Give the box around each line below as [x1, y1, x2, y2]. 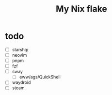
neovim [12, 52, 27, 58]
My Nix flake [55, 3, 108, 15]
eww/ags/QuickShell [19, 74, 61, 80]
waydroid [12, 79, 31, 85]
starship [12, 47, 29, 52]
